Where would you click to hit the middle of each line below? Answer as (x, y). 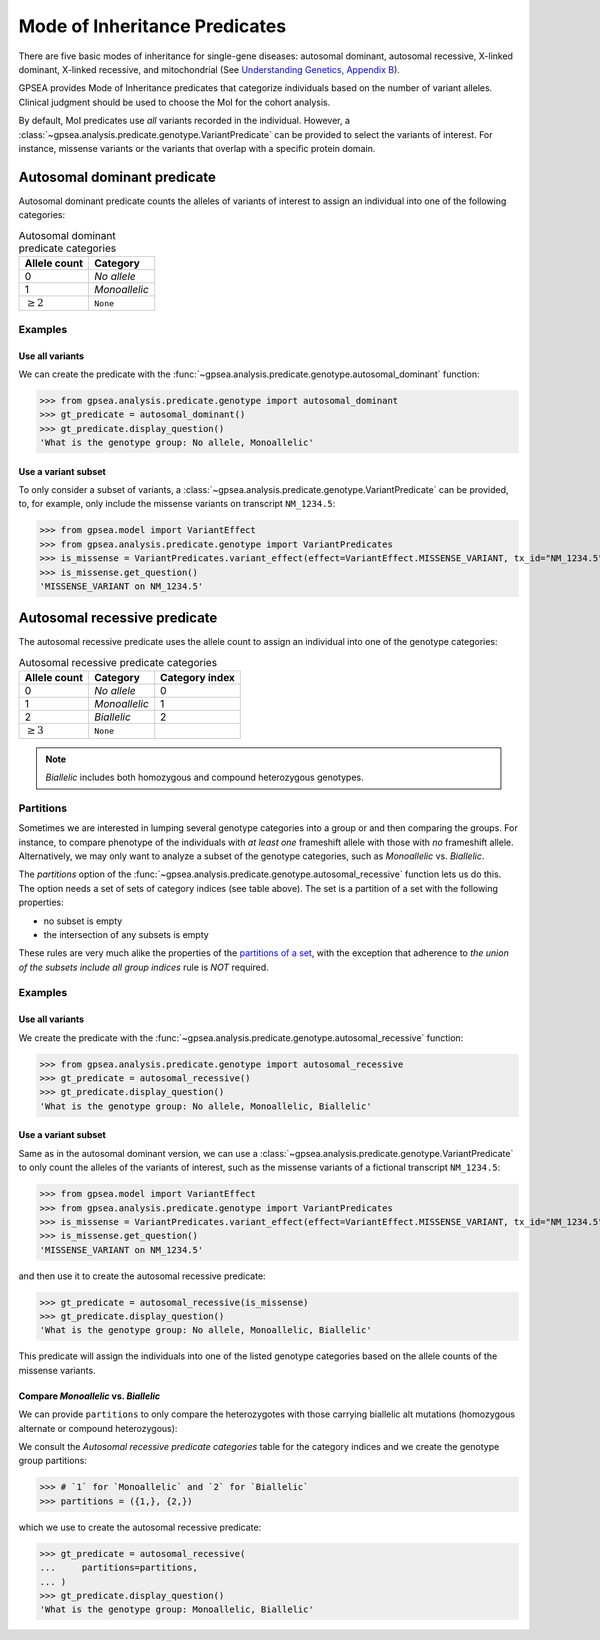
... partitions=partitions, (119, 1568)
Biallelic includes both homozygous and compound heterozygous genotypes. (204, 777)
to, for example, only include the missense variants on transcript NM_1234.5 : (177, 504)
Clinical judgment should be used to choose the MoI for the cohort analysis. (174, 102)
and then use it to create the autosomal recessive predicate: (142, 1276)
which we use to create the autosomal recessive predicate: (140, 1527)
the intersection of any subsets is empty (126, 934)
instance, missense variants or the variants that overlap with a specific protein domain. (197, 148)
